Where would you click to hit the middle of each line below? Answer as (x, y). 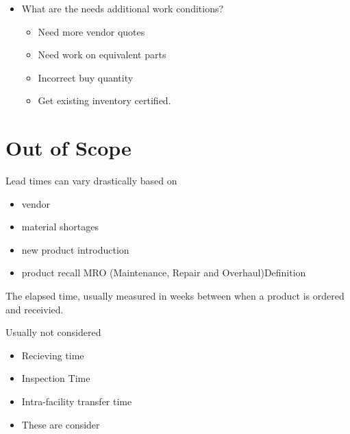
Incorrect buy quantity (86, 77)
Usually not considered (53, 332)
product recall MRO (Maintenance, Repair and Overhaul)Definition (164, 273)
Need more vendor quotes (91, 31)
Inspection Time (56, 378)
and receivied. (35, 309)
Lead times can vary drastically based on (91, 181)
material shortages (60, 227)
